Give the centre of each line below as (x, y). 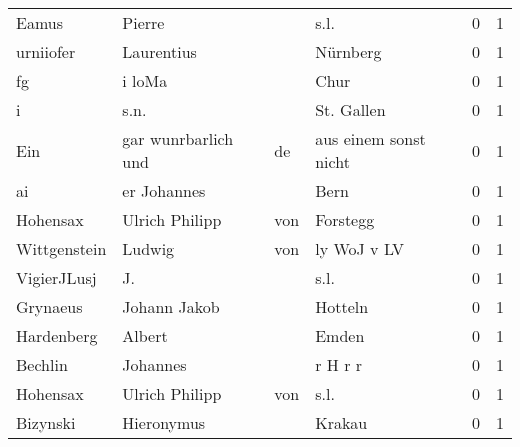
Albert (145, 335)
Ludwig (148, 248)
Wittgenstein (61, 248)
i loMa (145, 80)
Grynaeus (49, 306)
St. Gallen (350, 109)
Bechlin (42, 364)
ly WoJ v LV (360, 248)
